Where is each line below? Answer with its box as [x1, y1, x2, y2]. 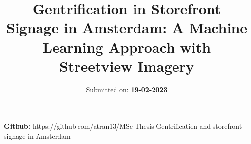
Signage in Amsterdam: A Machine [6, 18, 248, 38]
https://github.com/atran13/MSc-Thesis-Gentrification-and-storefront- [32, 121, 244, 131]
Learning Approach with [42, 37, 211, 57]
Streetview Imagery [59, 56, 194, 76]
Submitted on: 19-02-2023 [86, 84, 168, 94]
